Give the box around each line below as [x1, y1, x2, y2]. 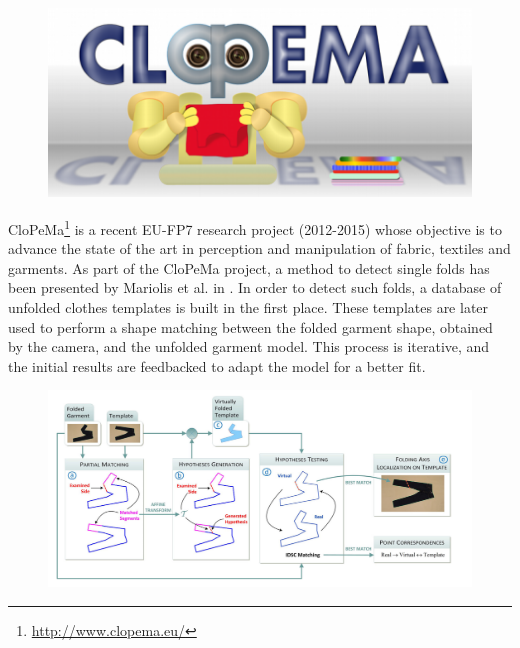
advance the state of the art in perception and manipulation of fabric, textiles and [8, 238, 511, 259]
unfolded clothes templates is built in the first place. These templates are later [8, 297, 489, 318]
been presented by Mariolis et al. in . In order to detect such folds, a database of [8, 277, 502, 298]
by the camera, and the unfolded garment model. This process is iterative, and [8, 336, 490, 357]
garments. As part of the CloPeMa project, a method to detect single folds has [8, 257, 490, 278]
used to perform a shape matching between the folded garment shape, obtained [8, 316, 493, 337]
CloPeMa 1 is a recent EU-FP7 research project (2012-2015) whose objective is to [8, 215, 502, 239]
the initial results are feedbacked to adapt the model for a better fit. [8, 355, 426, 376]
